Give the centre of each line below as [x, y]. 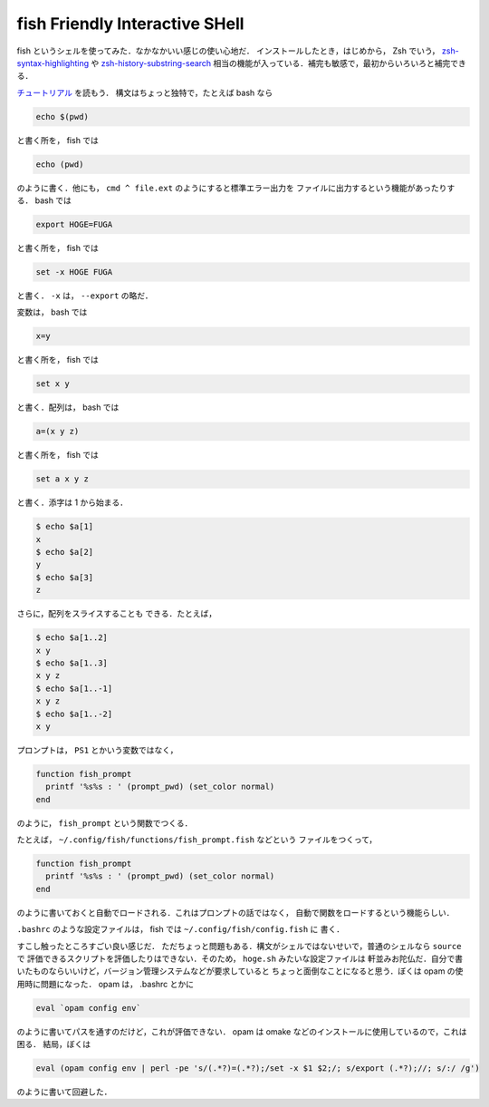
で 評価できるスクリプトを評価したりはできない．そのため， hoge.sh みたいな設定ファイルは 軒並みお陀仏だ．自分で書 [240, 958]
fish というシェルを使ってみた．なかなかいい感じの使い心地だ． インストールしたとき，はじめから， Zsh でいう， [228, 51]
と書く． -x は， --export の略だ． [85, 296]
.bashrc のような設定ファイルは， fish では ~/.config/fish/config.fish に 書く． [181, 929]
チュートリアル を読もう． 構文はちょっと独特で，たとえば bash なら [145, 92]
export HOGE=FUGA [74, 225]
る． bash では [44, 200]
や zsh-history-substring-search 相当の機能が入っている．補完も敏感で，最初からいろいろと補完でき [278, 63]
